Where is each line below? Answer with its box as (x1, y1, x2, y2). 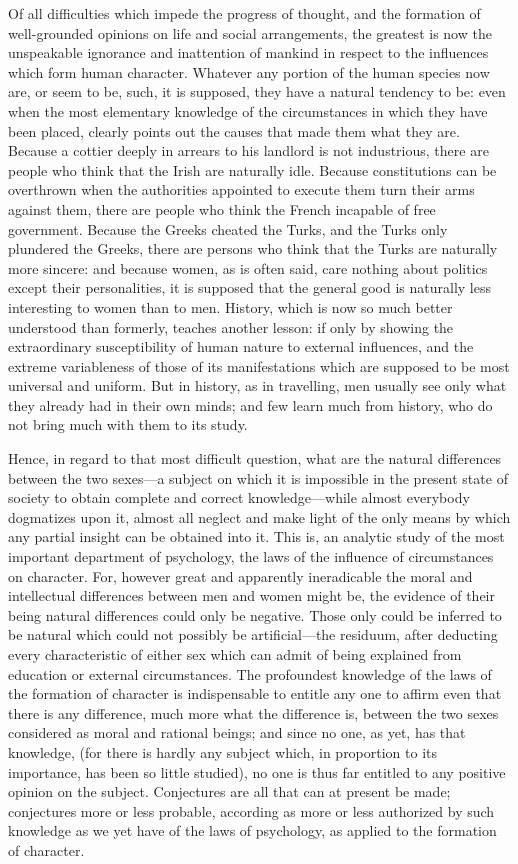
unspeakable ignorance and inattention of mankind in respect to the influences (8, 42, 489, 63)
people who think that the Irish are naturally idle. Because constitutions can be (8, 159, 497, 180)
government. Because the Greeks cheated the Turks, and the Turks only (8, 218, 448, 239)
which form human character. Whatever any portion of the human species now (8, 61, 490, 82)
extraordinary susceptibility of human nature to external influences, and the (8, 336, 474, 357)
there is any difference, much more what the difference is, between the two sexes (8, 702, 499, 723)
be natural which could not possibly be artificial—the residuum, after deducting (8, 624, 498, 645)
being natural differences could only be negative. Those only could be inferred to (8, 604, 502, 625)
